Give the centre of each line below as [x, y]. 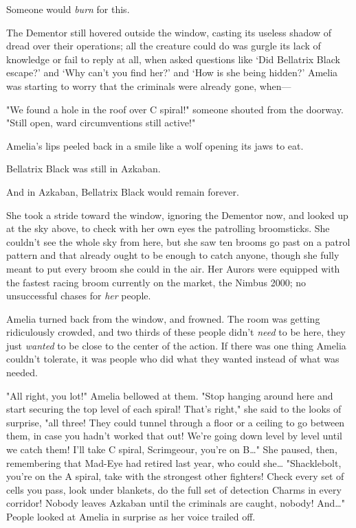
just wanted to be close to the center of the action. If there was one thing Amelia [176, 345]
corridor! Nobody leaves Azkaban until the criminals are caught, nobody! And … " [176, 503]
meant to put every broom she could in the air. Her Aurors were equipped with [173, 268]
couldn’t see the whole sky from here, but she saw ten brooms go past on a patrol [178, 241]
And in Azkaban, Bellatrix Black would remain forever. [123, 191]
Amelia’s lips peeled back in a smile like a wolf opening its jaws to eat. [155, 145]
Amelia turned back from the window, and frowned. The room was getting [163, 318]
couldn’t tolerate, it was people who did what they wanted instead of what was [173, 359]
